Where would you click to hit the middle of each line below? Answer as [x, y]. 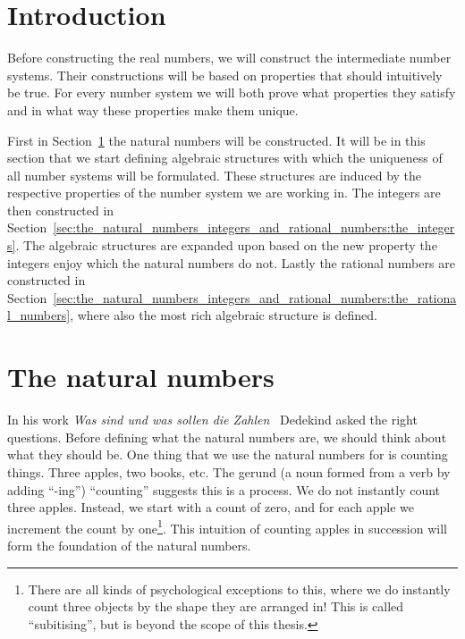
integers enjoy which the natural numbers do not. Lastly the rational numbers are [231, 262]
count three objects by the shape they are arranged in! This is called [216, 606]
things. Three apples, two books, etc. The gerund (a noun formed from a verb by [229, 471]
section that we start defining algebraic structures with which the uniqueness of [225, 158]
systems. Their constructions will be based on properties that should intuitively [225, 75]
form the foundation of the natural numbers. [129, 545]
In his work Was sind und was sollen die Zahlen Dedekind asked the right [212, 420]
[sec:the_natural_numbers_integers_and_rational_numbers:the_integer [254, 227]
